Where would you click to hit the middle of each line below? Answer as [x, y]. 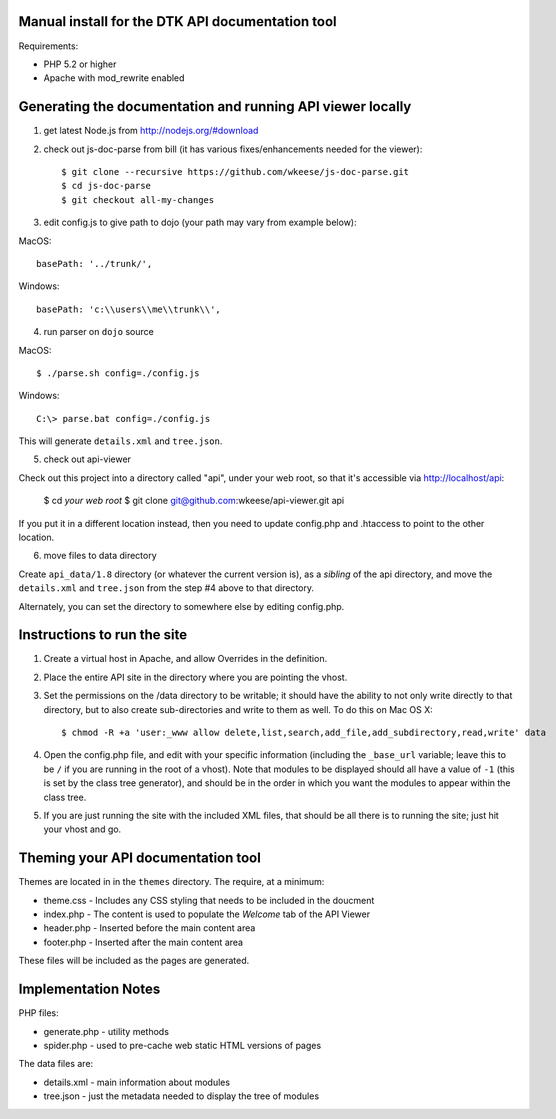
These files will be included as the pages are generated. [134, 961]
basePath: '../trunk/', [94, 263]
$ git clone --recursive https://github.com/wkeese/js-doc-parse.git [235, 171]
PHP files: [38, 1013]
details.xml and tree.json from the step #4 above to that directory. [166, 588]
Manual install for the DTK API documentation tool [177, 21]
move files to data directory [100, 556]
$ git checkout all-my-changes [138, 199]
